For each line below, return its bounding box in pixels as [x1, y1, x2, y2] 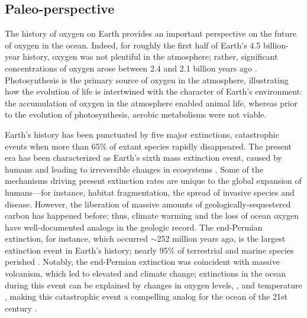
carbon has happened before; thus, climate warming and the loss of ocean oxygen [5, 209, 299, 222]
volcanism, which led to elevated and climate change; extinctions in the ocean [5, 267, 286, 280]
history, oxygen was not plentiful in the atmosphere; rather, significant [22, 50, 278, 63]
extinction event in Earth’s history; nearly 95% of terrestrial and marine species [5, 244, 294, 256]
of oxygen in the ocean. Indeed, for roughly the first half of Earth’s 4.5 [5, 38, 261, 51]
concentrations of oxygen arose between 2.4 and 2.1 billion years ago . [5, 61, 257, 74]
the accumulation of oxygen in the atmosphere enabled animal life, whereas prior [5, 96, 298, 109]
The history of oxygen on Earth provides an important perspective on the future [5, 27, 297, 40]
